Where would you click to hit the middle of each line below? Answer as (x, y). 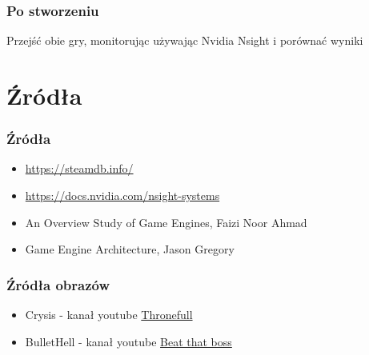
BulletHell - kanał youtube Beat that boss (128, 341)
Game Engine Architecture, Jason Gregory (130, 249)
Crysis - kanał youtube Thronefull (109, 314)
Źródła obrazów (58, 284)
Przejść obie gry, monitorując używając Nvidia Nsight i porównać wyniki (185, 40)
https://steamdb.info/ (79, 168)
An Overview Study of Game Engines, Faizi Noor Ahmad (166, 222)
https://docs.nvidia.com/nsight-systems (122, 195)
